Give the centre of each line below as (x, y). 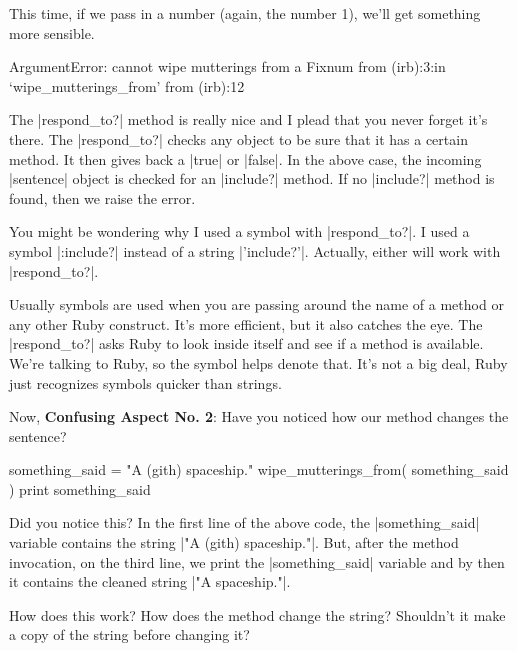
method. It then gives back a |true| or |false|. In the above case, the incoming (245, 158)
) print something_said (80, 488)
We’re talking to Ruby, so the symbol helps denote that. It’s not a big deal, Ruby (258, 362)
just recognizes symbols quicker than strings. (145, 382)
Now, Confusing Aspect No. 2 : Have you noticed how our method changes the (259, 416)
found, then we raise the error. (102, 197)
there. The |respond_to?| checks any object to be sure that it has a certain (238, 138)
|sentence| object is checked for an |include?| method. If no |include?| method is (252, 178)
